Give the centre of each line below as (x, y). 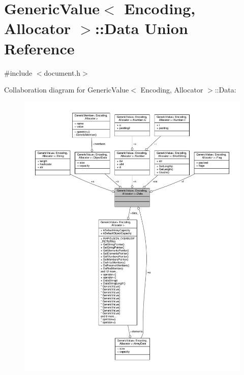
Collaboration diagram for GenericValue (67, 90)
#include (18, 72)
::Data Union (142, 28)
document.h (62, 72)
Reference (39, 48)
